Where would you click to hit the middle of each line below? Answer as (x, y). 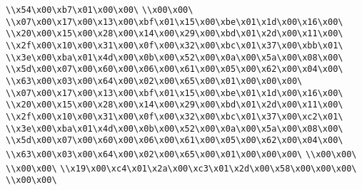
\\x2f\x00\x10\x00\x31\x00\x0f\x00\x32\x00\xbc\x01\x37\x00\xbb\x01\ (175, 45)
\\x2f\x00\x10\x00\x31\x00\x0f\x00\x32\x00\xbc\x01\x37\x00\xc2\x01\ (175, 116)
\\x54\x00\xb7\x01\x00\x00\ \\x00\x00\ (100, 10)
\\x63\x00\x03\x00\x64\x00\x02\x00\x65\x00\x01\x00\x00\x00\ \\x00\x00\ (181, 154)
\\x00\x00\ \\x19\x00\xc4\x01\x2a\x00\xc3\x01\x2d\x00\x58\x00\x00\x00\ (181, 168)
